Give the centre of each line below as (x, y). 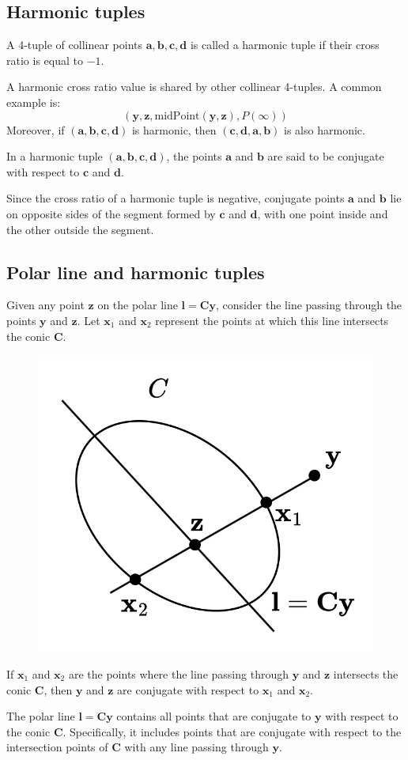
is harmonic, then (174, 129)
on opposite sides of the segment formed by (111, 213)
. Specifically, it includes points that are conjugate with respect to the (232, 731)
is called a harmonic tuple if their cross (285, 45)
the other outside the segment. (80, 229)
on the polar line (138, 305)
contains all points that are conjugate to (214, 716)
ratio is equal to (45, 60)
